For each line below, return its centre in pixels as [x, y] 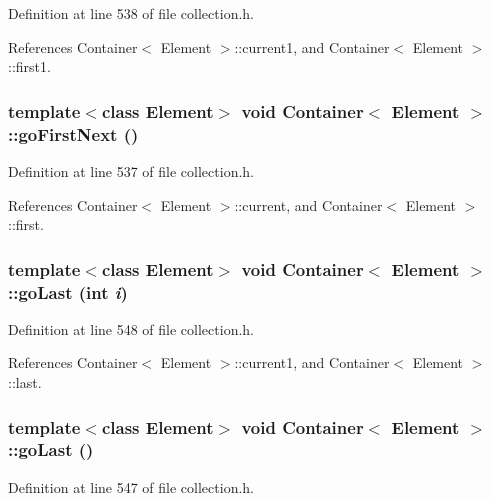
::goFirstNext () [73, 133]
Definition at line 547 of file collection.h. [131, 486]
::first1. [29, 66]
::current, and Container [308, 204]
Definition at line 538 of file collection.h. [131, 13]
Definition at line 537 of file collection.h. [131, 170]
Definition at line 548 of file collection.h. [131, 328]
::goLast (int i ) [68, 291]
